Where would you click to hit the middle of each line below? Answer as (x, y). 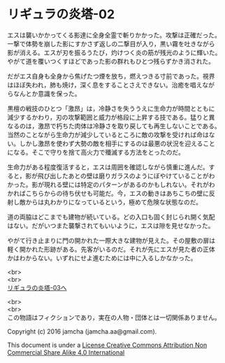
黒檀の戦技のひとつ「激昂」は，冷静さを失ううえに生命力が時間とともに (111, 108)
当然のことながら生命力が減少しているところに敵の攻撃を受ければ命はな (111, 134)
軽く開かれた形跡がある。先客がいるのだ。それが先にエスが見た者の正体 (111, 249)
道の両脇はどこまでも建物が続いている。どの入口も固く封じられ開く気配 (111, 217)
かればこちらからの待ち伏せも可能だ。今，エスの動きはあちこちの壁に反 (111, 193)
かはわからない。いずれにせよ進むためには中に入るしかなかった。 (102, 258)
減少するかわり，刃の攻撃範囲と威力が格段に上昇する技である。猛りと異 (111, 117)
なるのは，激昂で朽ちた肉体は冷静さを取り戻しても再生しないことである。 (114, 126)
